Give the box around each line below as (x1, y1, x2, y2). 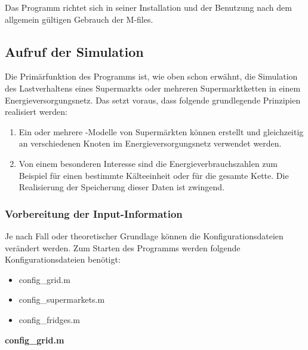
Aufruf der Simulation (5, 42, 144, 60)
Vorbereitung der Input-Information (5, 206, 183, 221)
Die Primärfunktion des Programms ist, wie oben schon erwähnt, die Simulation (5, 70, 298, 83)
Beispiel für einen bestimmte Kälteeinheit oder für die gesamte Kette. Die (19, 169, 289, 181)
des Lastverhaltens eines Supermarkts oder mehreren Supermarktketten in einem (5, 81, 301, 94)
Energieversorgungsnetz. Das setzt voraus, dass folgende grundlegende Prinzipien (5, 93, 301, 106)
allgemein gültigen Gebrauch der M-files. (5, 13, 153, 25)
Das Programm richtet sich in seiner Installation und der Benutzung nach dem (5, 1, 292, 13)
